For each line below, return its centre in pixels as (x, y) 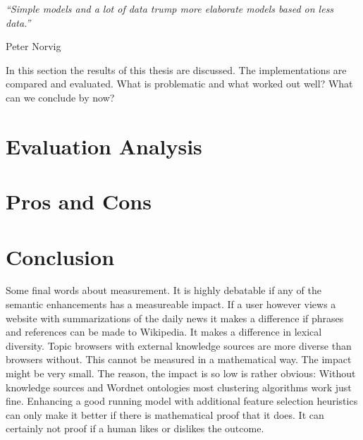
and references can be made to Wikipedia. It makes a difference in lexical (164, 332)
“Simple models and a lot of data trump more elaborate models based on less (170, 8)
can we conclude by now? (60, 97)
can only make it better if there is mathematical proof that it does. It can (165, 414)
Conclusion (60, 256)
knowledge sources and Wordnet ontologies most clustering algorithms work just (179, 387)
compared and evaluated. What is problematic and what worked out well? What (179, 84)
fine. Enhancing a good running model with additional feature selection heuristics (182, 401)
